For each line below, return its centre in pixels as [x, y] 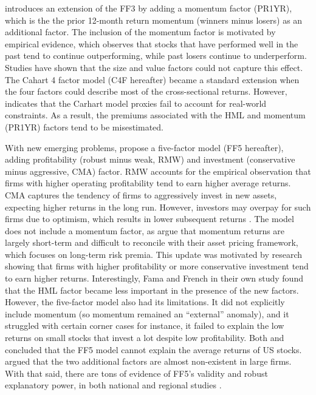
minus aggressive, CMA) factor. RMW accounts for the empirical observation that [158, 171]
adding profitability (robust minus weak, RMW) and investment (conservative [150, 159]
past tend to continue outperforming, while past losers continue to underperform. [156, 56]
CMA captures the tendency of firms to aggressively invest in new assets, [141, 194]
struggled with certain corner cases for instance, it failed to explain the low [145, 326]
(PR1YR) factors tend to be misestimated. [84, 127]
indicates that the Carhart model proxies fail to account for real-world [136, 103]
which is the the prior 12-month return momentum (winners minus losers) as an [154, 20]
